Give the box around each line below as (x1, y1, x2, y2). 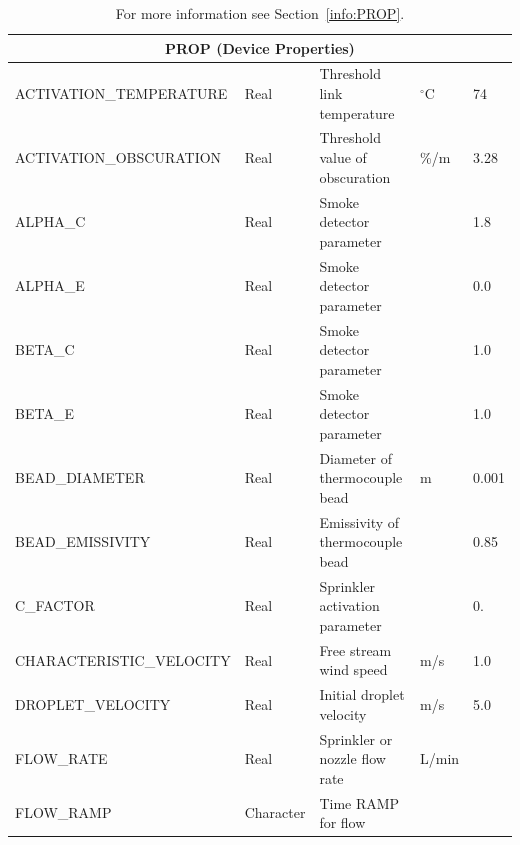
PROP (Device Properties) (165, 37, 355, 58)
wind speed (319, 659, 388, 680)
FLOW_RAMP (15, 802, 112, 823)
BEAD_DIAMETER (15, 467, 145, 488)
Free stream (319, 639, 392, 660)
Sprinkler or (319, 728, 393, 749)
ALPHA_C (15, 211, 86, 232)
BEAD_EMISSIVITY (15, 531, 151, 552)
